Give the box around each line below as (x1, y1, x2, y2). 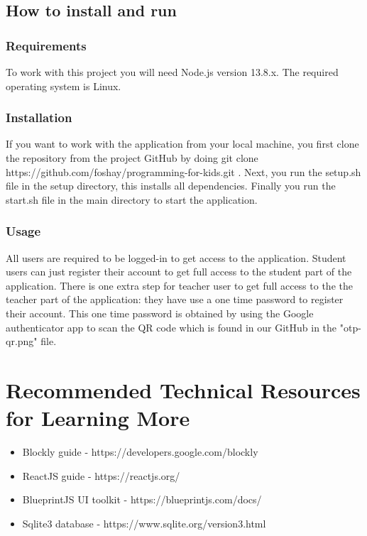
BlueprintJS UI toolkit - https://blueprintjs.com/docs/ (22, 492, 262, 507)
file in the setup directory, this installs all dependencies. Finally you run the (6, 178, 336, 193)
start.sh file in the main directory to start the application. (6, 192, 258, 207)
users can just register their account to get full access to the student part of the (6, 264, 352, 279)
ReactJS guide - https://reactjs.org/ (22, 468, 180, 483)
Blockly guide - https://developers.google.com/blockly (22, 444, 258, 459)
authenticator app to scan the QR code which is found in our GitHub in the (6, 319, 337, 334)
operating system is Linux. (6, 78, 121, 93)
